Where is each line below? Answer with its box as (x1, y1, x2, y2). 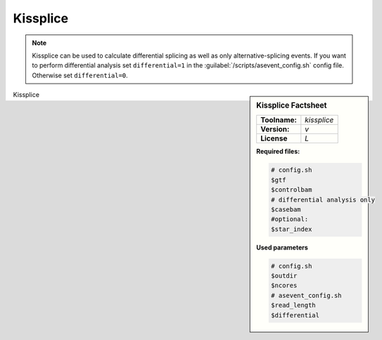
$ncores (271, 282, 298, 289)
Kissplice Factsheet (256, 100, 327, 110)
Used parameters (256, 243, 309, 251)
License (260, 133, 288, 143)
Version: (260, 124, 290, 134)
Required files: (256, 148, 300, 156)
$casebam (271, 205, 302, 214)
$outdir (271, 272, 298, 280)
